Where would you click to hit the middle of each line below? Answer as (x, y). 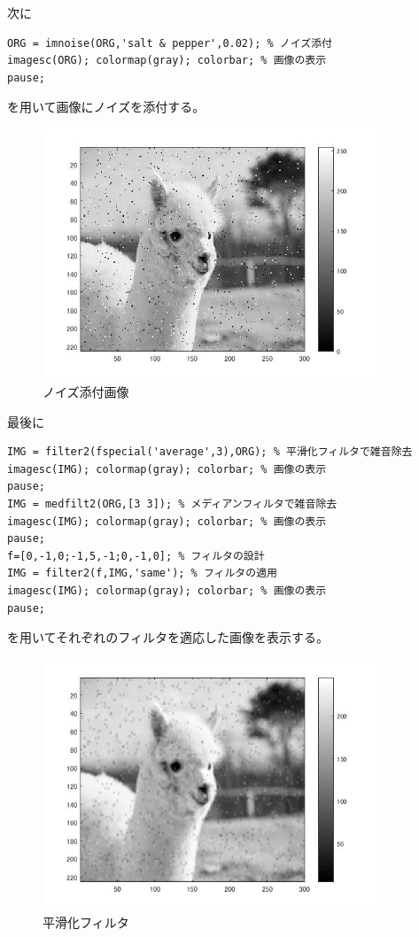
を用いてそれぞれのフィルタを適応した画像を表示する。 (168, 637)
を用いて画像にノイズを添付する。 (106, 107)
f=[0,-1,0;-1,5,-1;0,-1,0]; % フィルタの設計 (136, 556)
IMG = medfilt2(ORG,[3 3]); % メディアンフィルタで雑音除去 (172, 503)
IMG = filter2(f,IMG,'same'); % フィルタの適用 (142, 573)
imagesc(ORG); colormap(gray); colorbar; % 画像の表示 (167, 61)
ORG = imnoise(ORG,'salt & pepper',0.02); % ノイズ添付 (170, 43)
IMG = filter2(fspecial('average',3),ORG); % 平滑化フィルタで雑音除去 (210, 452)
